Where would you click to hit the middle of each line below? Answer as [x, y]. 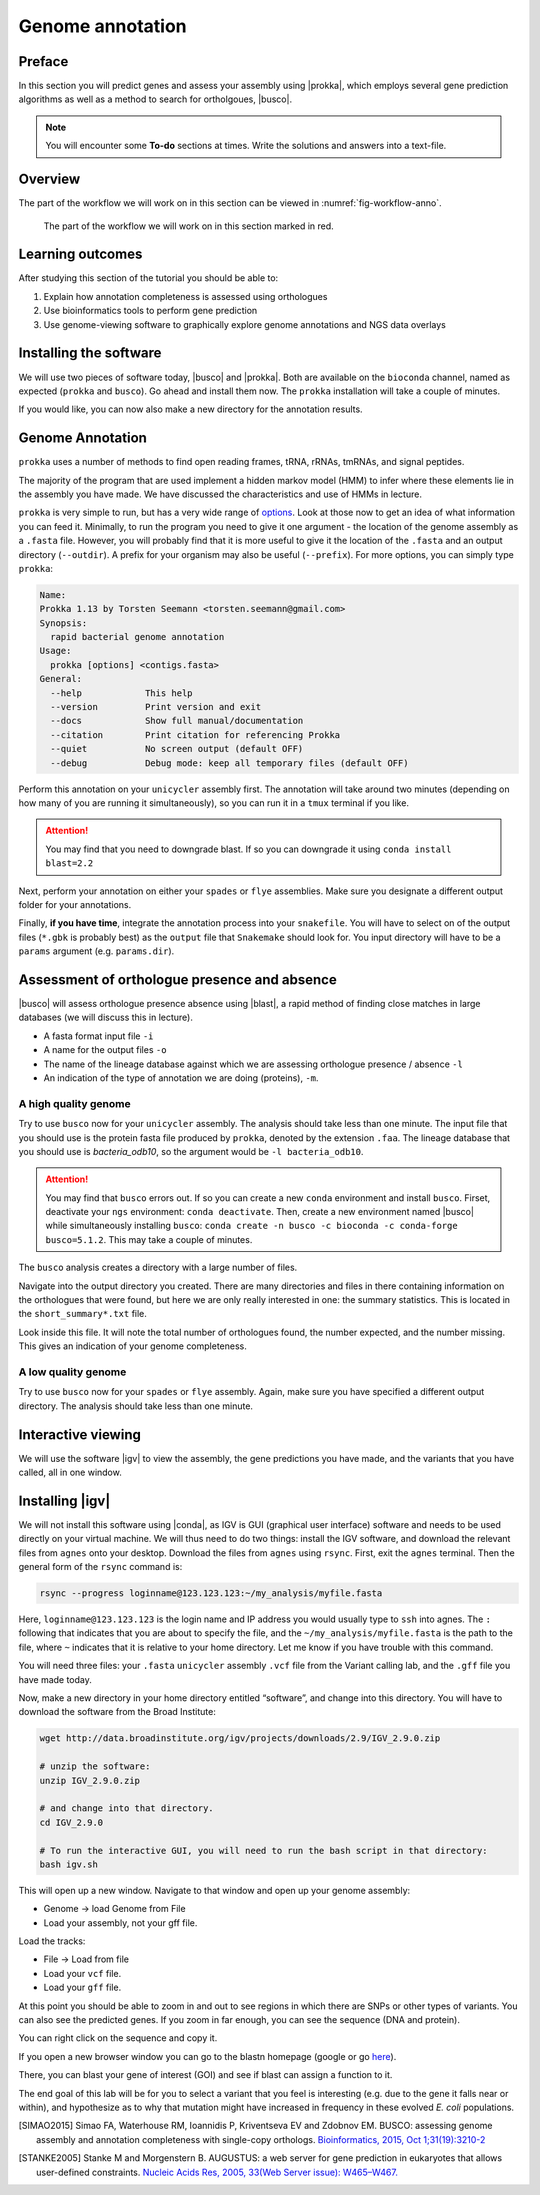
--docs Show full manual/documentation [177, 721]
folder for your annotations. [75, 904]
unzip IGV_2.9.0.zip [89, 1780]
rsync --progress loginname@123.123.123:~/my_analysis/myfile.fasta [211, 1593]
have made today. [55, 1679]
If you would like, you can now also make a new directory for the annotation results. [191, 409]
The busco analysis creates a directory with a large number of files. [158, 1267]
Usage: [55, 651]
